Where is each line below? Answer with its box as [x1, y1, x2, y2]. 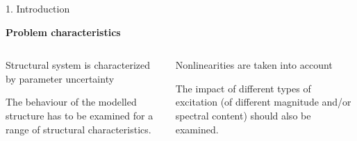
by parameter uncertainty [6, 71, 115, 85]
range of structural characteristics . [6, 122, 151, 136]
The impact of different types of [175, 81, 311, 95]
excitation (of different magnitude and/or [175, 94, 351, 109]
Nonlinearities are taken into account [175, 58, 333, 72]
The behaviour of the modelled [6, 94, 137, 109]
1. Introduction [6, 1, 70, 15]
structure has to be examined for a [6, 108, 153, 122]
